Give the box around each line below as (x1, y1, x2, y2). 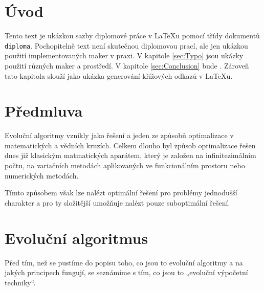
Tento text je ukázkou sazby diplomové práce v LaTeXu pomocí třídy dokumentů (5, 30, 260, 41)
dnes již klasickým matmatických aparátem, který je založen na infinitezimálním (5, 150, 256, 161)
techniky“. (5, 277, 36, 287)
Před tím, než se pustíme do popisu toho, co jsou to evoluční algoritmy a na (5, 257, 243, 267)
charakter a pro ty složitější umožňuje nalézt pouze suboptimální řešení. (5, 197, 230, 208)
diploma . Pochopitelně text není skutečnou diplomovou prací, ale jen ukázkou (5, 40, 248, 51)
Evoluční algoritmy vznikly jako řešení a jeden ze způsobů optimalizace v (5, 130, 234, 141)
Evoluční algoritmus (5, 227, 148, 248)
